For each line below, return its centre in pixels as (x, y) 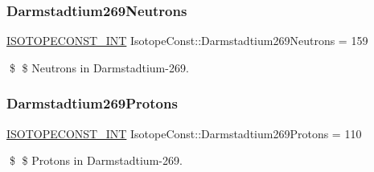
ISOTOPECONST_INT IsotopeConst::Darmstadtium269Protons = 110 (184, 133)
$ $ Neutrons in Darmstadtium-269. (99, 67)
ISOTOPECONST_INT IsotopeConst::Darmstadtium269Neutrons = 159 (187, 41)
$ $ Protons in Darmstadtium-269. (96, 160)
